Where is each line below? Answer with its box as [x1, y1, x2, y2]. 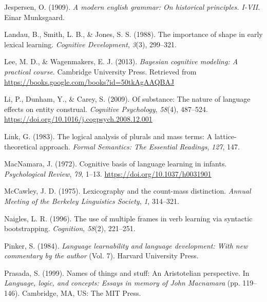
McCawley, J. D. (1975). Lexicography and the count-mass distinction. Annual [4, 185, 251, 196]
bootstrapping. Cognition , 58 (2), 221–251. [4, 223, 136, 234]
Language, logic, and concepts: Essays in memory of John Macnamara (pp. [4, 277, 240, 288]
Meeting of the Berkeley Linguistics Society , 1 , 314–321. [4, 195, 179, 206]
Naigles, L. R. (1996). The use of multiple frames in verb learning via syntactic [4, 213, 253, 223]
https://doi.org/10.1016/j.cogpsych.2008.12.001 [4, 114, 152, 124]
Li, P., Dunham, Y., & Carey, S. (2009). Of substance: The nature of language [4, 93, 251, 104]
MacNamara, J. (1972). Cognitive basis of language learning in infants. [4, 158, 227, 169]
